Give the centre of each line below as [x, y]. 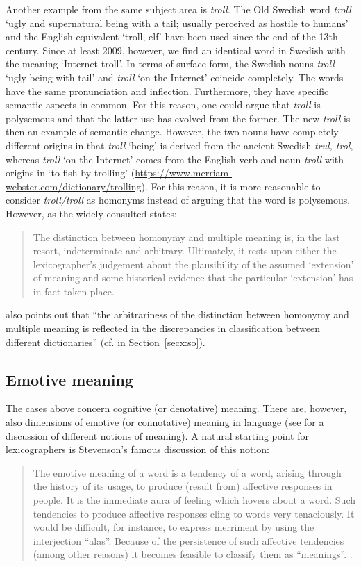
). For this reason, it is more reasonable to [231, 186]
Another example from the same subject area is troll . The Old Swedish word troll [178, 9]
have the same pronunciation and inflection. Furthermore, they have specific [167, 91]
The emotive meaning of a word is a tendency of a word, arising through [187, 472]
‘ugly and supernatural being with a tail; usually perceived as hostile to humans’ [177, 23]
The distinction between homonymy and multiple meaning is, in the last [186, 237]
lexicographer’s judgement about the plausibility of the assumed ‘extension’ [193, 264]
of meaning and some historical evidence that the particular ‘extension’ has [193, 278]
